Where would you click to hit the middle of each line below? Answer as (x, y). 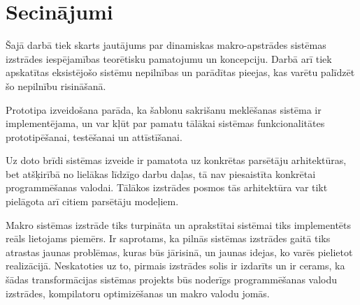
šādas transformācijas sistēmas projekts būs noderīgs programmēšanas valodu (172, 280)
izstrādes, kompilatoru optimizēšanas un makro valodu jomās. (138, 293)
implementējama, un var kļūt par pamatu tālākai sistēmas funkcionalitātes (165, 123)
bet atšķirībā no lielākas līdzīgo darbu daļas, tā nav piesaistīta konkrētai (161, 173)
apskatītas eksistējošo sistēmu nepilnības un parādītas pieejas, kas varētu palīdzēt (180, 72)
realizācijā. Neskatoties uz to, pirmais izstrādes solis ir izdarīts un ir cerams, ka (175, 266)
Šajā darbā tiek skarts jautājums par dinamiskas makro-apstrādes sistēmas (166, 45)
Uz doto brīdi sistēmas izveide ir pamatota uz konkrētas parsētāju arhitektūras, (176, 160)
